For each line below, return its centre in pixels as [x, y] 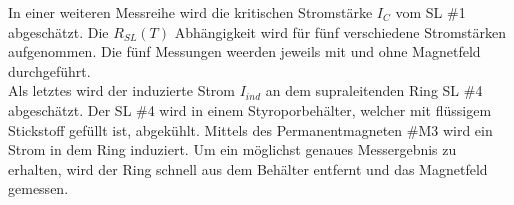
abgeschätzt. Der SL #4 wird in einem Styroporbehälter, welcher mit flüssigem [250, 109]
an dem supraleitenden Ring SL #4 [374, 90]
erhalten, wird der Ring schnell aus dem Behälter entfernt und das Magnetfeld [248, 168]
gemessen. [38, 188]
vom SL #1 [430, 12]
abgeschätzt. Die [58, 31]
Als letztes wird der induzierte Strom [122, 90]
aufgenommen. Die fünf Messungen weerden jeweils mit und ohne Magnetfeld [244, 51]
